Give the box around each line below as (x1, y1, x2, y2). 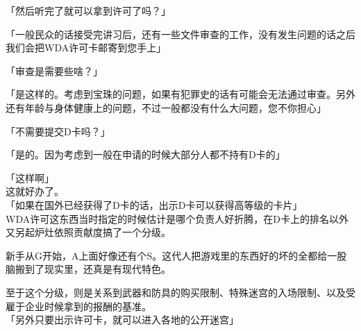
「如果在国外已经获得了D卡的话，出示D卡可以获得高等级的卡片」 (6, 197, 303, 212)
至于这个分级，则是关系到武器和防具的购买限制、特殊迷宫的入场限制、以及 (6, 285, 346, 299)
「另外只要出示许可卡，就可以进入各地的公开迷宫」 (6, 312, 239, 327)
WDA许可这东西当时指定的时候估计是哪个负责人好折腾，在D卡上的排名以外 (6, 211, 349, 226)
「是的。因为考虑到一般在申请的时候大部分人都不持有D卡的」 (6, 147, 285, 162)
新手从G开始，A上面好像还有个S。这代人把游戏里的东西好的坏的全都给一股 (6, 248, 347, 262)
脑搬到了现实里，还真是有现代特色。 (6, 262, 171, 276)
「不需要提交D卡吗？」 (6, 124, 110, 138)
